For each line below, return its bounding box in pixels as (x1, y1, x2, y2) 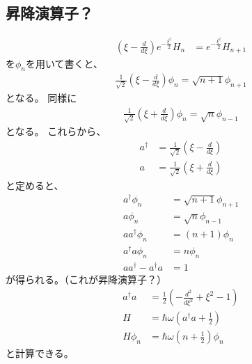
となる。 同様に (6, 90, 77, 105)
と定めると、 (6, 177, 64, 192)
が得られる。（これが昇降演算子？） (6, 271, 166, 286)
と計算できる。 (6, 346, 74, 361)
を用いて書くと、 (26, 56, 104, 70)
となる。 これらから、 (6, 124, 107, 139)
